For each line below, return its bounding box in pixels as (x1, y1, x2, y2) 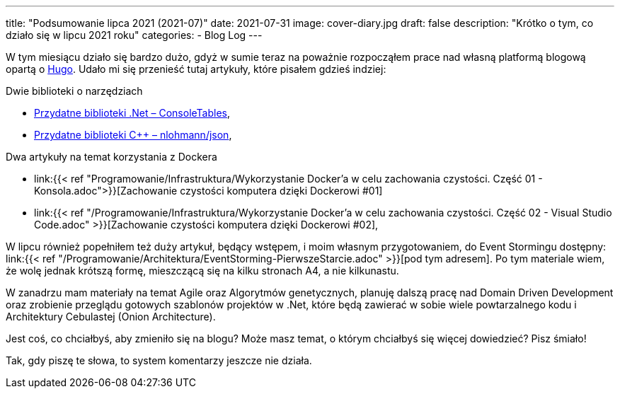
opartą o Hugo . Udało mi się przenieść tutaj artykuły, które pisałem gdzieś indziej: (6, 63, 386, 75)
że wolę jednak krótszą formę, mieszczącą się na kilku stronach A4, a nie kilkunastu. (6, 265, 399, 277)
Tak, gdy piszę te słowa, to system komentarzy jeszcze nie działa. (6, 354, 312, 366)
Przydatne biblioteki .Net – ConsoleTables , (34, 107, 231, 119)
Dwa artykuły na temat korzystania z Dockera (6, 151, 217, 163)
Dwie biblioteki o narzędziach (6, 85, 143, 97)
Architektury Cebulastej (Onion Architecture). (6, 311, 216, 323)
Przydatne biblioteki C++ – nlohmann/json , (34, 129, 232, 141)
